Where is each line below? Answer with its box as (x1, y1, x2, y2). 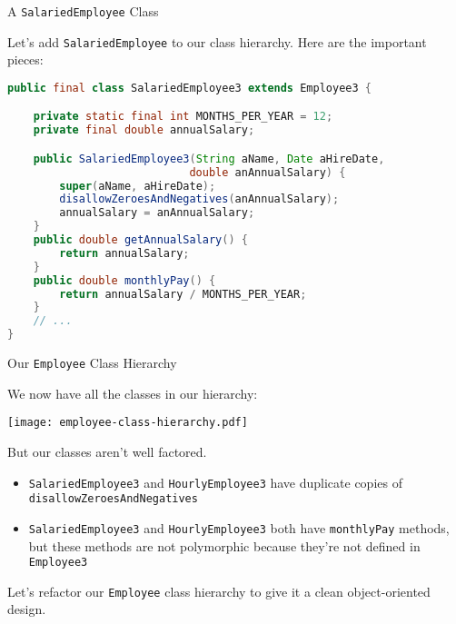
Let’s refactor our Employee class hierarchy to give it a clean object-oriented (7, 581, 431, 600)
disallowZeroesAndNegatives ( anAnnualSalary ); (59, 193, 340, 206)
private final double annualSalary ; (33, 124, 255, 137)
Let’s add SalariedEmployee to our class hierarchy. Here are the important (7, 32, 427, 51)
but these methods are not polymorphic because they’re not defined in (28, 536, 421, 555)
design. (7, 599, 46, 619)
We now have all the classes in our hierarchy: (7, 383, 258, 402)
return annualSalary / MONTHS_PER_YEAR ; (59, 287, 307, 301)
